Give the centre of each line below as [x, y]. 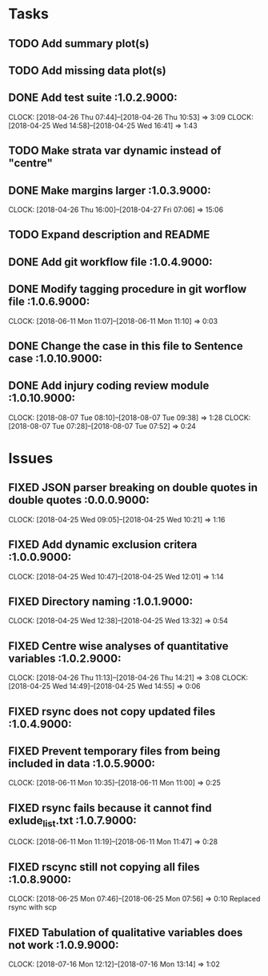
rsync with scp [33, 907]
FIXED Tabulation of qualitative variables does [126, 932]
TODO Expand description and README [109, 235]
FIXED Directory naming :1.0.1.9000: [101, 601]
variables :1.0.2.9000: [65, 658]
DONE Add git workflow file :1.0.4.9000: [111, 262]
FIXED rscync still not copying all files [104, 867]
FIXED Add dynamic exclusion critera [103, 545]
